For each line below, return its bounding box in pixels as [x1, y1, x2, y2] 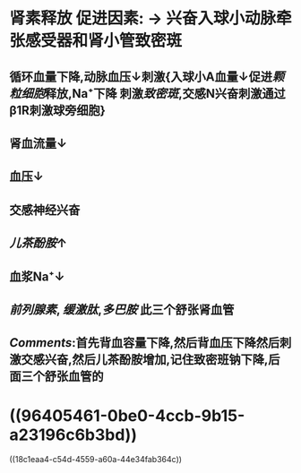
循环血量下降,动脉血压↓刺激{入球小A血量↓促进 [9, 69, 273, 84]
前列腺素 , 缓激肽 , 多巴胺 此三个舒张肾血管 [9, 302, 235, 317]
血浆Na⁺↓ [9, 269, 65, 284]
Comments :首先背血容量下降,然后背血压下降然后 [9, 335, 280, 350]
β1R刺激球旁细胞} [9, 102, 106, 117]
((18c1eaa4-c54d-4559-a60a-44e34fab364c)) [9, 454, 182, 465]
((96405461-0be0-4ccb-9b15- [9, 405, 245, 426]
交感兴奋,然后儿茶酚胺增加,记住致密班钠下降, [21, 352, 269, 367]
